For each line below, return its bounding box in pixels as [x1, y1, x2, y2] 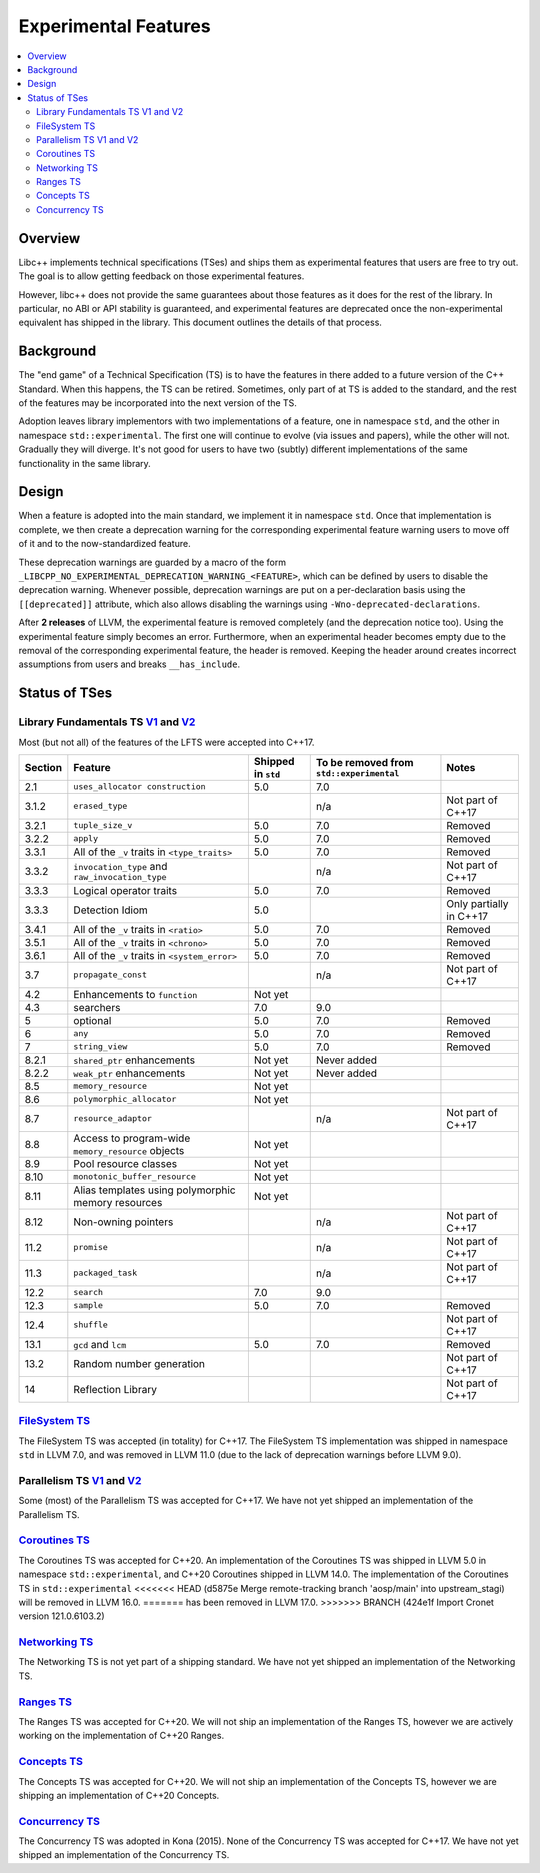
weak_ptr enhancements [73, 1066, 186, 1080]
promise [73, 1242, 109, 1253]
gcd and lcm [73, 1337, 127, 1351]
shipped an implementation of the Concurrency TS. [18, 1849, 230, 1861]
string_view [73, 1041, 128, 1052]
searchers [73, 1000, 121, 1014]
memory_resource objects [73, 1143, 185, 1157]
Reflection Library [73, 1382, 157, 1396]
